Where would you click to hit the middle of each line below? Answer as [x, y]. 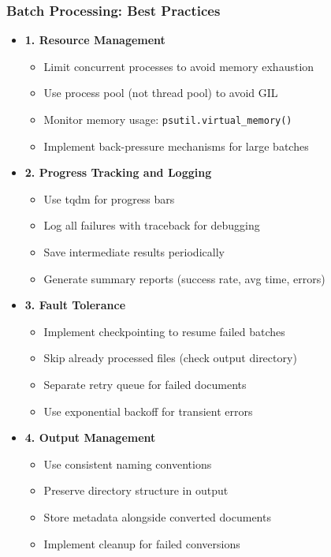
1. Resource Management [95, 40]
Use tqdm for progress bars [109, 198]
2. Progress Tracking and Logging [118, 172]
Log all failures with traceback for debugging [152, 225]
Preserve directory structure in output [136, 490]
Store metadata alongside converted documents [157, 516]
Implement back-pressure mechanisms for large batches [176, 146]
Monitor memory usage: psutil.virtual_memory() [168, 119]
